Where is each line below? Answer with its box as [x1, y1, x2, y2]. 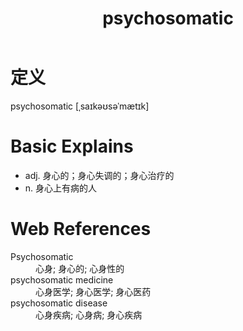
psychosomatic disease [10, 297, 108, 309]
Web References [10, 218, 152, 241]
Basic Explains [10, 135, 134, 158]
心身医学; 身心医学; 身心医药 [35, 285, 152, 297]
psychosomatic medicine [10, 273, 114, 286]
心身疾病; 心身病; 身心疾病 [35, 308, 143, 321]
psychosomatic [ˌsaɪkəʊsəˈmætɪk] [10, 100, 150, 112]
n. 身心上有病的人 [24, 182, 98, 194]
